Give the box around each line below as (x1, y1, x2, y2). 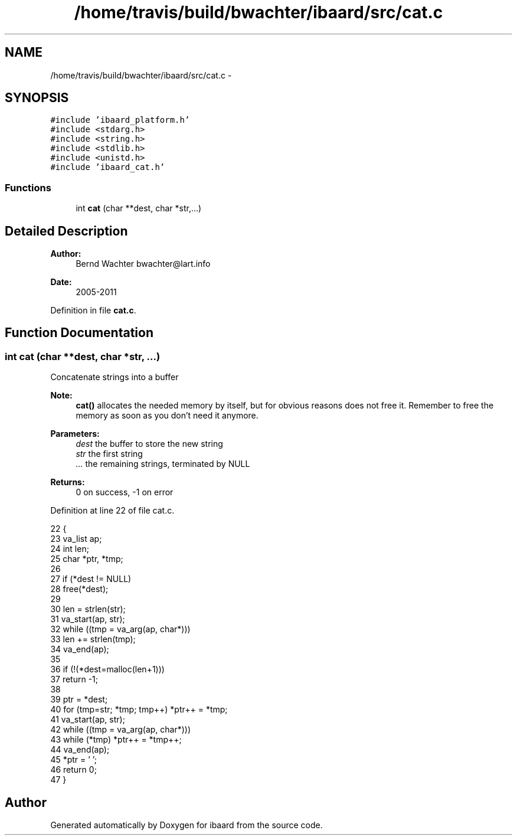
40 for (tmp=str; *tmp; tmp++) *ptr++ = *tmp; (50, 704, 228, 715)
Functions (5, 181, 51, 194)
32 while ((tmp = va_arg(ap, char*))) (50, 624, 191, 635)
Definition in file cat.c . (50, 305, 136, 316)
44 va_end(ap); (50, 744, 110, 755)
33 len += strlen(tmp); (50, 634, 136, 645)
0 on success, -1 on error (76, 487, 174, 498)
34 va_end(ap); (50, 644, 109, 655)
